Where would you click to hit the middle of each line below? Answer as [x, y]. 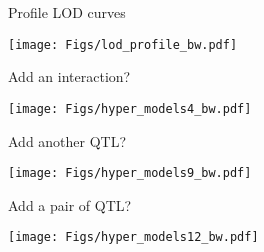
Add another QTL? [67, 140]
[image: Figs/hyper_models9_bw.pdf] [130, 173]
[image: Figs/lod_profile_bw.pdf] [123, 44]
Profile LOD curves [67, 12]
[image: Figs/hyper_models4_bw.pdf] [130, 108]
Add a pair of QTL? [70, 204]
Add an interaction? [69, 76]
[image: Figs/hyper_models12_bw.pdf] [133, 237]
